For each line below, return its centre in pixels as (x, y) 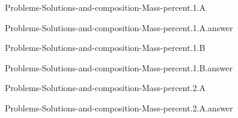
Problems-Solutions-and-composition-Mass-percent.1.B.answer (119, 67)
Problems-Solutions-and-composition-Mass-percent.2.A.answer (119, 108)
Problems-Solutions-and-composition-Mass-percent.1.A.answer (119, 27)
